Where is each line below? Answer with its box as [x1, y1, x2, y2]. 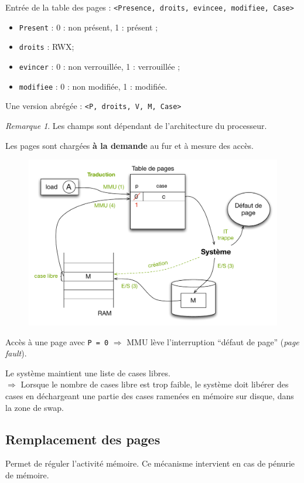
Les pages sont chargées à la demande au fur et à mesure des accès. [5, 139, 254, 151]
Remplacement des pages [5, 430, 160, 448]
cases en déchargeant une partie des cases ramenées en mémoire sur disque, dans [5, 389, 294, 402]
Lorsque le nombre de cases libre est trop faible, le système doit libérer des [21, 378, 289, 390]
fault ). [5, 347, 27, 359]
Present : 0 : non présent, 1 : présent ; [19, 21, 158, 33]
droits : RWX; [19, 40, 74, 53]
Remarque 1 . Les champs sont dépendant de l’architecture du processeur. [5, 119, 267, 131]
